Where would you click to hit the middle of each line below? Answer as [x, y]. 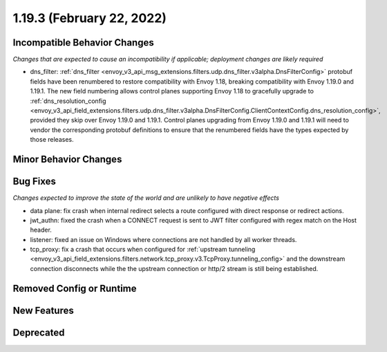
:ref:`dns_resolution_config [68, 101]
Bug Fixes [35, 182]
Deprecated [39, 332]
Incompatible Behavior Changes [84, 43]
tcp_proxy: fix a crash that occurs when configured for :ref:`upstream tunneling [143, 250]
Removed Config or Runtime [75, 288]
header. [41, 230]
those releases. [52, 140]
